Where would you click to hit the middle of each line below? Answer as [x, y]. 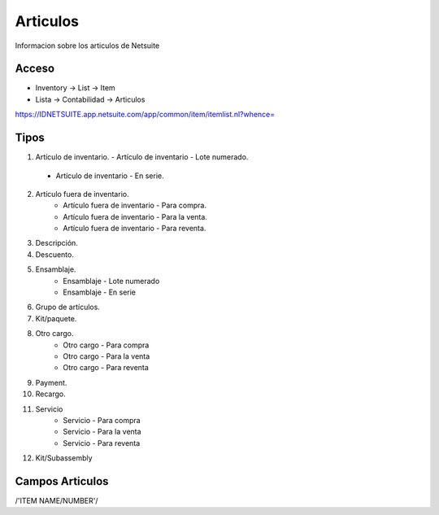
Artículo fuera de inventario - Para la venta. [135, 216]
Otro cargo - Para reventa [106, 368]
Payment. [51, 382]
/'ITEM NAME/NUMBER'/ [57, 501]
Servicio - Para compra [102, 420]
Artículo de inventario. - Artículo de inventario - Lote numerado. [142, 157]
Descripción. [57, 243]
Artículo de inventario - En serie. [110, 176]
